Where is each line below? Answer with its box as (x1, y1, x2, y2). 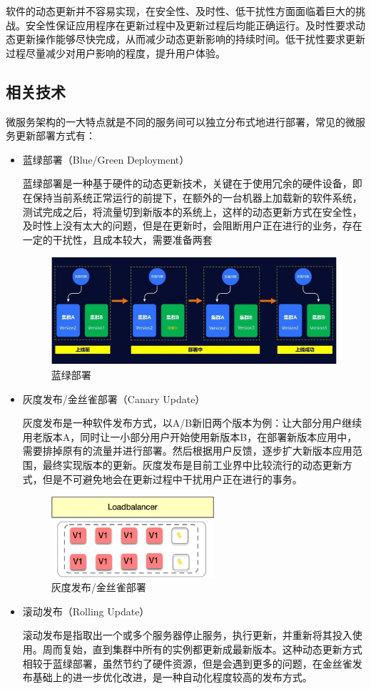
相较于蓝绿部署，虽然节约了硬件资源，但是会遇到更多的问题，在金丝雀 (22, 655, 352, 670)
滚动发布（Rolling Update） (22, 603, 150, 618)
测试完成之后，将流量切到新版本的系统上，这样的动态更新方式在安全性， (22, 204, 362, 219)
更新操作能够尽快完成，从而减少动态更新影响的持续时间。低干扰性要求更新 (15, 31, 365, 46)
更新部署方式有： (15, 128, 96, 143)
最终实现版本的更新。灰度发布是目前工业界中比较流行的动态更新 (42, 457, 342, 472)
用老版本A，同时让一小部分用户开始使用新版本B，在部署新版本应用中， (22, 429, 357, 444)
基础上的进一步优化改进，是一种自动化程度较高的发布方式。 (32, 670, 312, 685)
